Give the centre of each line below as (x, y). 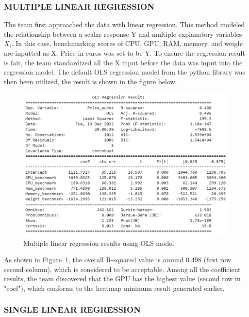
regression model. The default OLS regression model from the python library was (125, 72)
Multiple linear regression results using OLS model (99, 243)
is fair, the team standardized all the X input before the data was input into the (123, 62)
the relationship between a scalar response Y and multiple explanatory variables (123, 34)
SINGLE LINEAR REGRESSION (72, 309)
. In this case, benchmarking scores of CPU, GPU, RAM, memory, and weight (128, 43)
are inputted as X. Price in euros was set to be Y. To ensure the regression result (124, 53)
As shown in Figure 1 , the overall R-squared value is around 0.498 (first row (118, 259)
